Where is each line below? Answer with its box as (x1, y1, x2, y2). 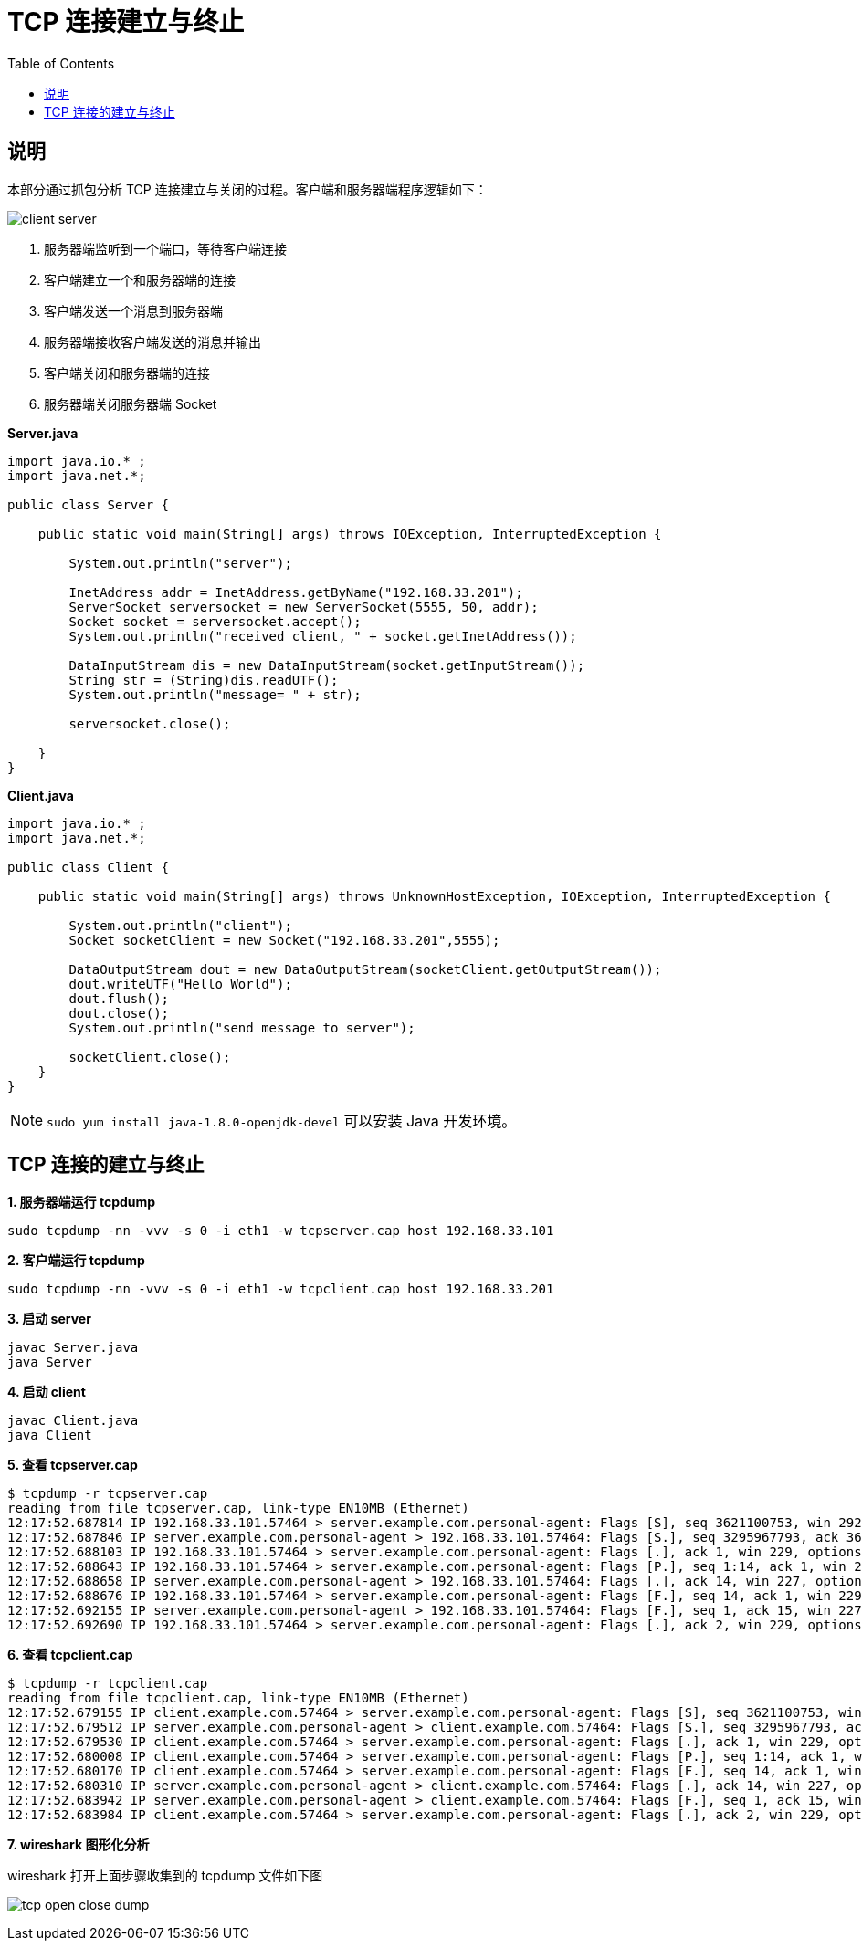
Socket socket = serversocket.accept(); (68, 613, 362, 629)
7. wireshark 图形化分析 (7, 1837, 150, 1853)
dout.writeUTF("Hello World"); (68, 976, 292, 991)
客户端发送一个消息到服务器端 (44, 302, 223, 319)
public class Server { (7, 497, 170, 512)
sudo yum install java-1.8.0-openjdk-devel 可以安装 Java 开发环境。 (47, 1111, 517, 1130)
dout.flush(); (68, 990, 170, 1006)
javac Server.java (7, 1340, 139, 1356)
